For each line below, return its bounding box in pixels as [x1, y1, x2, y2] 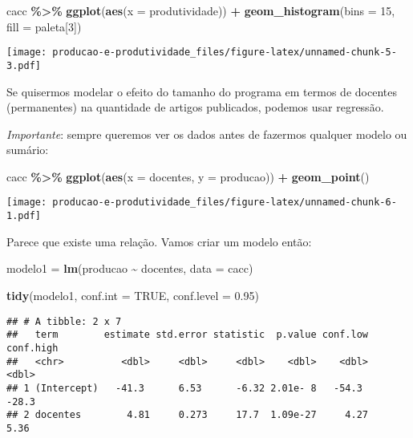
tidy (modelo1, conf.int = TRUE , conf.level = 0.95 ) [6, 286, 259, 303]
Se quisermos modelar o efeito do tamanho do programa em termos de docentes [6, 83, 397, 99]
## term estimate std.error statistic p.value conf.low [6, 329, 369, 341]
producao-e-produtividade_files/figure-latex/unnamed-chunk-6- [52, 197, 397, 209]
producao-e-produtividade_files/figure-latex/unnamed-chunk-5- [52, 47, 397, 59]
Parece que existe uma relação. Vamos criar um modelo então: [6, 233, 312, 249]
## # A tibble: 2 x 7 [6, 315, 122, 327]
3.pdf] [6, 59, 41, 71]
